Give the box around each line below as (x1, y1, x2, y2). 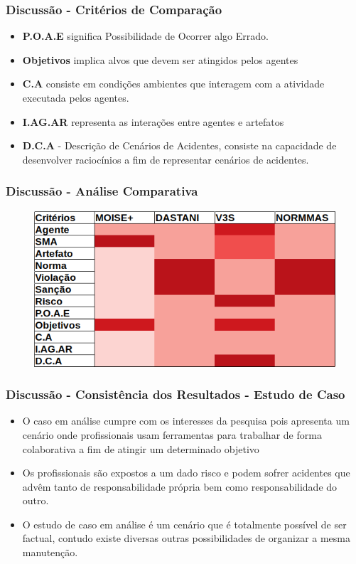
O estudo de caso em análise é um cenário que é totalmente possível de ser (22, 516, 347, 531)
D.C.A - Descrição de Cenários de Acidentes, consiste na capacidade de (22, 138, 337, 153)
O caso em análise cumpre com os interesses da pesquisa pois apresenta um (22, 413, 350, 428)
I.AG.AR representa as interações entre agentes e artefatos (22, 114, 284, 129)
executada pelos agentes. (22, 90, 129, 105)
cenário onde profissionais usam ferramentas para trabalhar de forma (22, 427, 322, 442)
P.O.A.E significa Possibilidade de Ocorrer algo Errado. (22, 28, 269, 43)
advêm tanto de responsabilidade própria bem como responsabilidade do (22, 479, 338, 494)
